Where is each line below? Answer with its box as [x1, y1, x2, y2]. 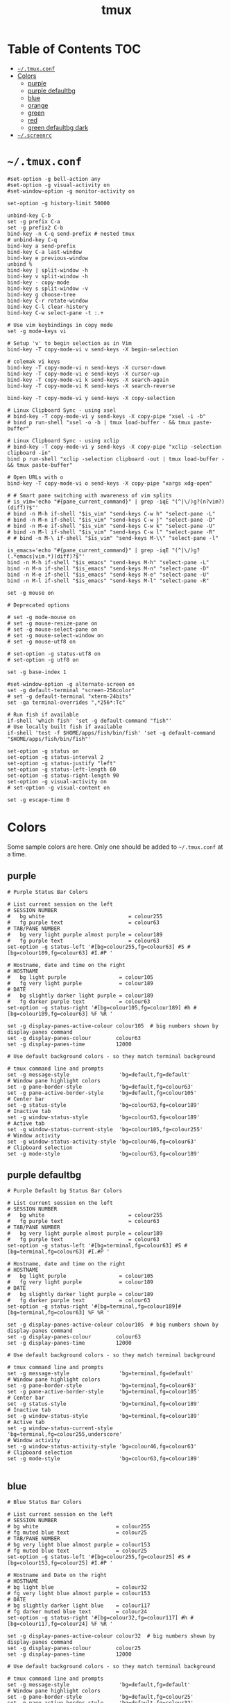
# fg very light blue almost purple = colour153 [7, 1590, 151, 1597]
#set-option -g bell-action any [7, 175, 101, 182]
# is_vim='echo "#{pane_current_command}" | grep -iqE [7, 498, 169, 505]
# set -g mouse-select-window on [7, 632, 104, 639]
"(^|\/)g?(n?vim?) [171, 498, 225, 505]
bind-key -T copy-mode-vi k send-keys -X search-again [7, 376, 169, 383]
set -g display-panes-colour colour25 [7, 1645, 141, 1652]
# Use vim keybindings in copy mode [7, 321, 113, 328]
